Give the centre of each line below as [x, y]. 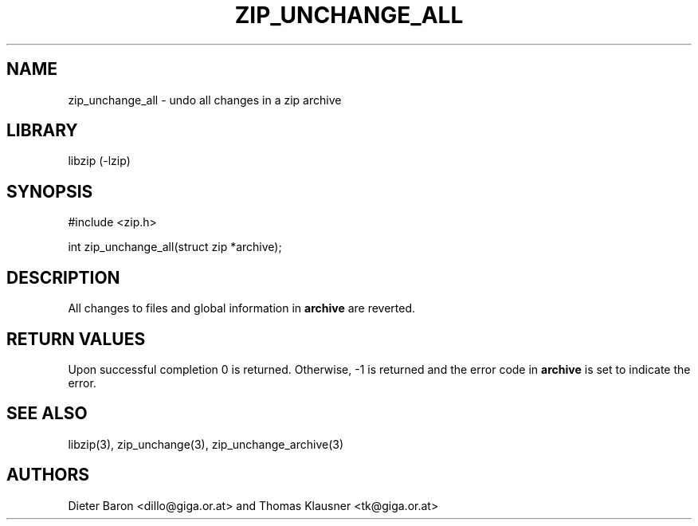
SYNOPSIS [50, 191]
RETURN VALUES [76, 339]
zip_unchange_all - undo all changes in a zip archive [205, 100]
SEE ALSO [47, 414]
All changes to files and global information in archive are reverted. [242, 308]
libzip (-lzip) [99, 161]
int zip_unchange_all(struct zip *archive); [175, 247]
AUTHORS [48, 475]
